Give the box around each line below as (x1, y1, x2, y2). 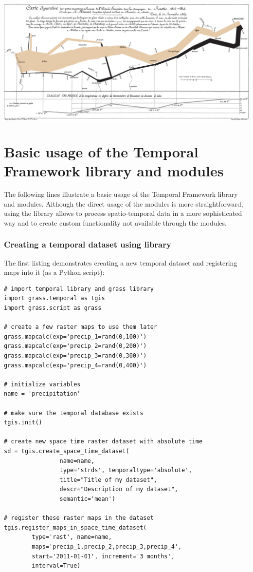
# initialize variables (4, 381, 81, 388)
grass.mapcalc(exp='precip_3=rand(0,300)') (4, 352, 147, 360)
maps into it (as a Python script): (4, 267, 105, 277)
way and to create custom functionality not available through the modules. (4, 217, 227, 228)
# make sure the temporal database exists (4, 409, 144, 417)
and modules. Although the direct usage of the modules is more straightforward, (4, 198, 243, 209)
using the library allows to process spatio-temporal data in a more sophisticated (4, 208, 242, 218)
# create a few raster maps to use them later (4, 324, 157, 331)
